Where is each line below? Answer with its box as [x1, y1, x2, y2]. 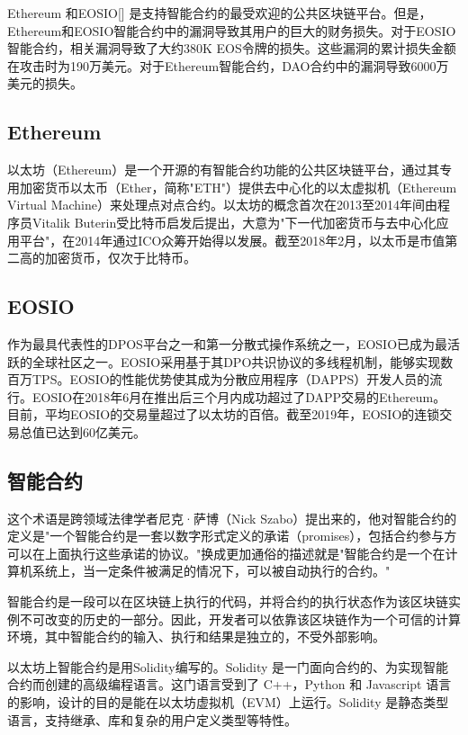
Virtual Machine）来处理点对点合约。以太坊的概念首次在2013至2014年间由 [7, 195, 437, 214]
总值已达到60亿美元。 [19, 422, 146, 441]
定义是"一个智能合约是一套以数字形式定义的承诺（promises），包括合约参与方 [7, 526, 457, 545]
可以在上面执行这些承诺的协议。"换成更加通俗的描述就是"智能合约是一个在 [7, 543, 445, 562]
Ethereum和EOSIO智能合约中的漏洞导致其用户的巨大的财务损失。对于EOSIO [7, 21, 456, 40]
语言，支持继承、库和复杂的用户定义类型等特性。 [7, 710, 297, 729]
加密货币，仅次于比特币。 [44, 248, 196, 267]
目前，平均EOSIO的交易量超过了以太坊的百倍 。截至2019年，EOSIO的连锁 [7, 405, 440, 424]
